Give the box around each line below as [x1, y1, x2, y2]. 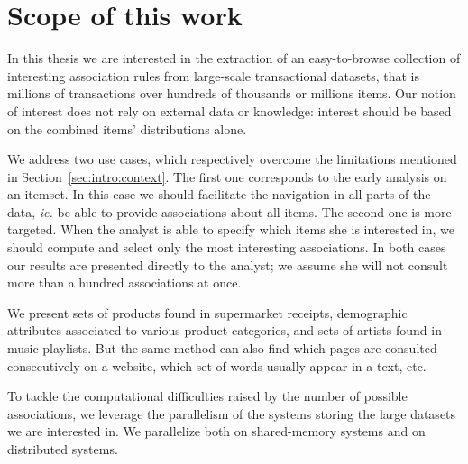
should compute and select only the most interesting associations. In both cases [7, 238, 446, 257]
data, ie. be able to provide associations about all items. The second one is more [7, 202, 452, 221]
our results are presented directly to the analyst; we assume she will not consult [7, 255, 448, 274]
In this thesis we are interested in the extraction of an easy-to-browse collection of [7, 49, 461, 68]
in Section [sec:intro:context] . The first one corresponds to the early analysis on [7, 167, 447, 186]
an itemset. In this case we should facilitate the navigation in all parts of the [7, 185, 431, 204]
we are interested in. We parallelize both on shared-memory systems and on [7, 422, 426, 441]
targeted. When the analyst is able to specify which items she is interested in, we [7, 220, 455, 239]
